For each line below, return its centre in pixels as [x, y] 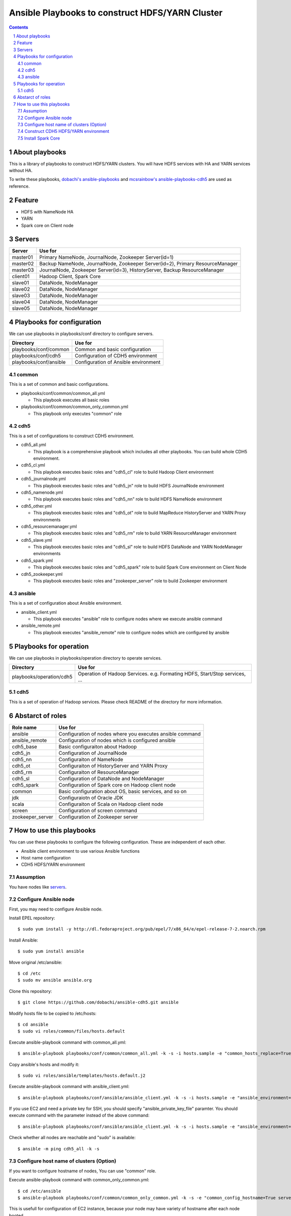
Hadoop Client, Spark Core [70, 276]
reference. [19, 186]
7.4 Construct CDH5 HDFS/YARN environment [63, 131]
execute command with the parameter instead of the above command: [79, 1115]
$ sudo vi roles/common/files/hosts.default [72, 1031]
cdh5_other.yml [36, 506]
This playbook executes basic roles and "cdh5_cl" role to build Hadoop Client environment [123, 472]
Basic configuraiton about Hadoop [97, 747]
